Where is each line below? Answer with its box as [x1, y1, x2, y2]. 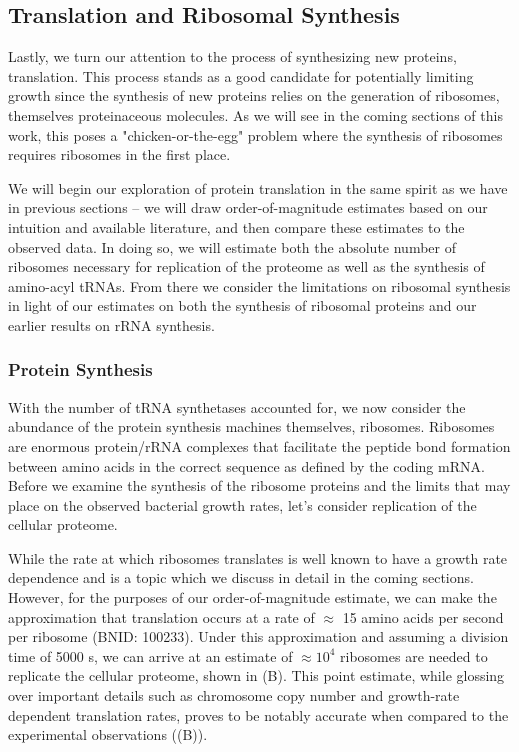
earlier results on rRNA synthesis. [8, 314, 215, 335]
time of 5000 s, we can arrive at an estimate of [8, 645, 293, 666]
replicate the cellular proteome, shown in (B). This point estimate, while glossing [8, 665, 505, 686]
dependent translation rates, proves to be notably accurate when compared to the [8, 704, 509, 725]
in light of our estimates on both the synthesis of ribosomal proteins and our [8, 295, 477, 316]
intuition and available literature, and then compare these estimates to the [8, 216, 465, 237]
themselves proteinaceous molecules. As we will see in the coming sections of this [8, 104, 503, 125]
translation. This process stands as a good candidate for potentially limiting [8, 65, 474, 86]
